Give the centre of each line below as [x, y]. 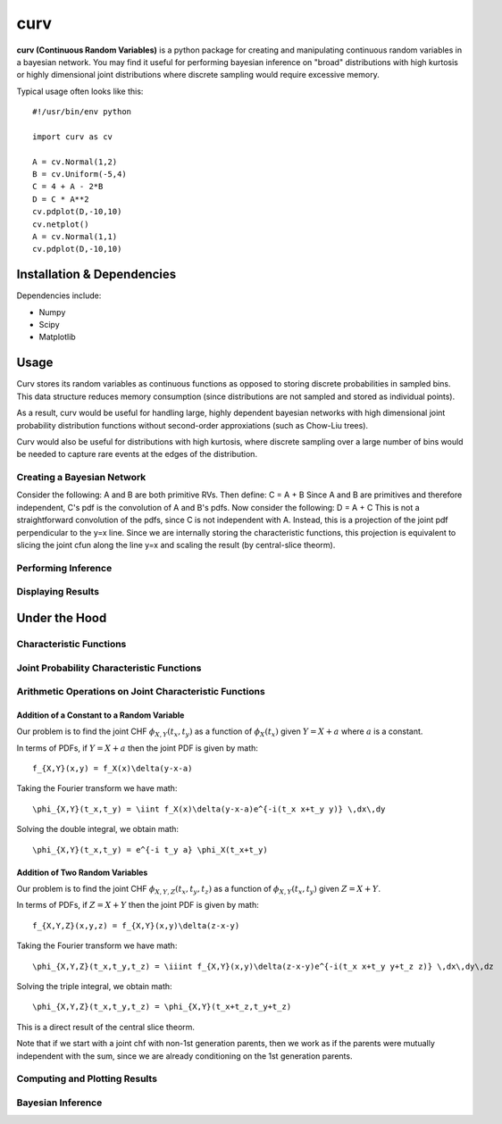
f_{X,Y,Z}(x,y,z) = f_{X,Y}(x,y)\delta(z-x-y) [136, 925]
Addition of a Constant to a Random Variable [100, 715]
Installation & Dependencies [96, 275]
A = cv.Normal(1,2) [75, 162]
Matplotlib [57, 337]
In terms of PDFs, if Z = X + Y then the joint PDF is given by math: [138, 905]
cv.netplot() [61, 224]
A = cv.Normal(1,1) [75, 237]
